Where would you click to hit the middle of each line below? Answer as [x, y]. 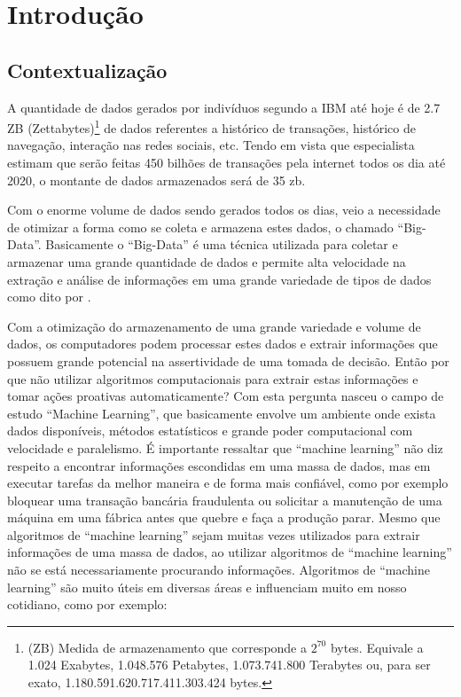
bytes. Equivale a [377, 647]
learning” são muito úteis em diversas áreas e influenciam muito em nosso [207, 587]
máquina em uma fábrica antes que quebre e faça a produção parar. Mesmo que [224, 517]
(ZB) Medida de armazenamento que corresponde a [167, 647]
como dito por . [49, 297]
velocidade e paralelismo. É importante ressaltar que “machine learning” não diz [225, 447]
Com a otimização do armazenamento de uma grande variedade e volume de [214, 326]
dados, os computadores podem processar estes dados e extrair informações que [223, 344]
